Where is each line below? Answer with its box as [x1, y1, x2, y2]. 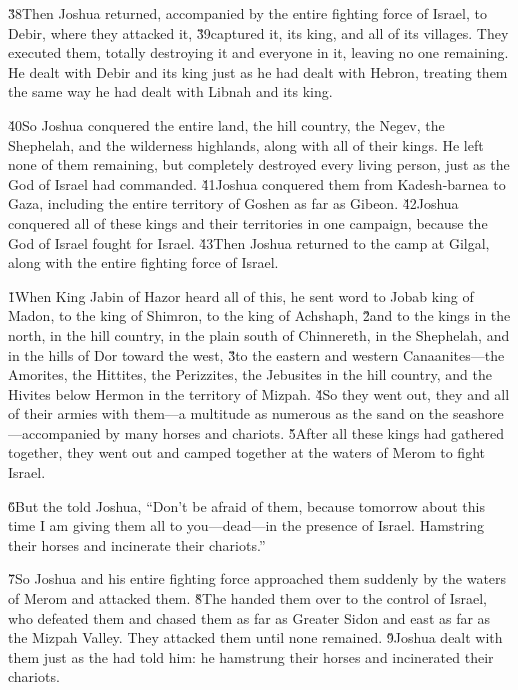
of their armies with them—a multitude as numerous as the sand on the [8, 403, 449, 424]
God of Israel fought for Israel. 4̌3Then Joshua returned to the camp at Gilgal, [8, 232, 490, 253]
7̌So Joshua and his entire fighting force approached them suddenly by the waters [8, 568, 507, 589]
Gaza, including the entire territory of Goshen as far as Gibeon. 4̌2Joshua [8, 193, 459, 214]
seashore [452, 403, 504, 424]
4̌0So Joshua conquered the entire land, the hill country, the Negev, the [8, 114, 445, 135]
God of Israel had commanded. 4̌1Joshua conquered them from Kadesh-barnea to [8, 173, 506, 194]
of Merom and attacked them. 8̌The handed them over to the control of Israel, [8, 588, 487, 609]
